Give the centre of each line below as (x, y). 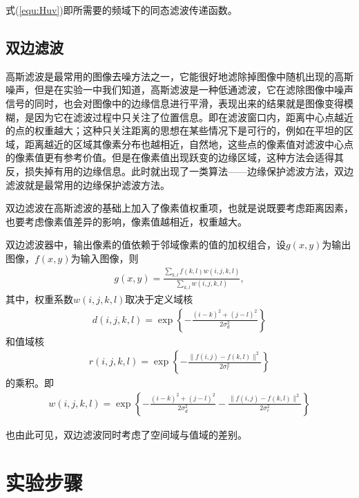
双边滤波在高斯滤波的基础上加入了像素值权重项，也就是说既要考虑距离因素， (179, 208)
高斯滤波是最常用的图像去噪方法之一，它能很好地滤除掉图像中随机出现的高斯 (179, 76)
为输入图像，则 (105, 258)
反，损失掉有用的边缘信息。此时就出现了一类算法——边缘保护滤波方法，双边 (179, 170)
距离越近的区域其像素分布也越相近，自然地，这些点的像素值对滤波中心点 (189, 144)
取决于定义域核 (159, 298)
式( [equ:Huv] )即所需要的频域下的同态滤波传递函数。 (122, 10)
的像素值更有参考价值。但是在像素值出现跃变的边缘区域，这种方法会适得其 (175, 157)
